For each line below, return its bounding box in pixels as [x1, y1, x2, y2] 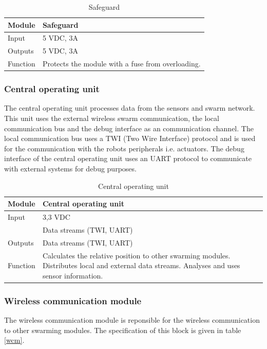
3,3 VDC [42, 212, 70, 222]
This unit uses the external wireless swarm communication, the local [4, 113, 219, 124]
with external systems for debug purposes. [4, 163, 137, 173]
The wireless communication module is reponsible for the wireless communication [4, 315, 260, 325]
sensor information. [42, 270, 103, 281]
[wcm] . [4, 335, 25, 345]
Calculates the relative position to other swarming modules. [42, 250, 231, 260]
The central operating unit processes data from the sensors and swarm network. [4, 102, 255, 113]
